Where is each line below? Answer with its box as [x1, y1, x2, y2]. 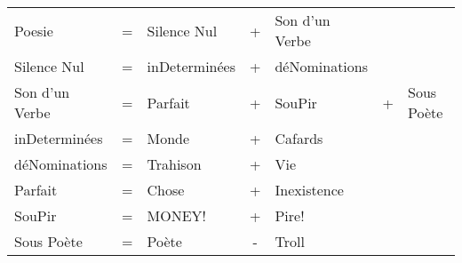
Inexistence [275, 179, 344, 200]
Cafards [275, 128, 323, 148]
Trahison [147, 154, 202, 174]
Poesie [14, 20, 53, 41]
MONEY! [147, 205, 206, 226]
